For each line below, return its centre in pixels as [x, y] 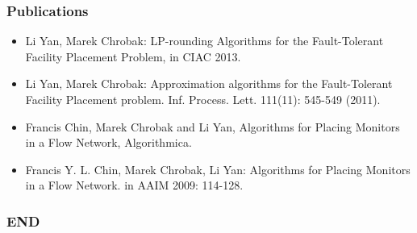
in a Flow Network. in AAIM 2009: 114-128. [134, 185]
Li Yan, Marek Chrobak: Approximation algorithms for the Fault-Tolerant [209, 83]
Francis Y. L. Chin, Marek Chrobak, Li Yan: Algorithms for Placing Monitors [218, 169]
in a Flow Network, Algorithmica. [108, 142]
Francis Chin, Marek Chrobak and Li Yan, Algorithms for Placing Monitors [213, 126]
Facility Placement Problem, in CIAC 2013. [133, 56]
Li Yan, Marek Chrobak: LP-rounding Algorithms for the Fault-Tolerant [204, 41]
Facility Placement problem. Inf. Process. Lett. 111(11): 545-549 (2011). [203, 99]
